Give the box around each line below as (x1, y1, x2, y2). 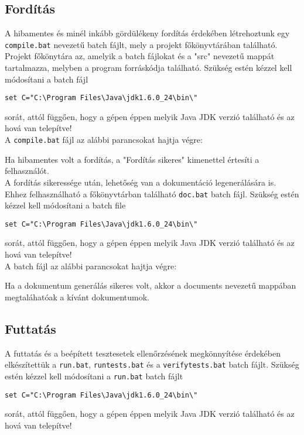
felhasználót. (5, 165, 49, 177)
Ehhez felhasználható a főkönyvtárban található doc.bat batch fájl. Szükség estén (5, 187, 299, 200)
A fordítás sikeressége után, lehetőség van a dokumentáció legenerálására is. (5, 176, 276, 188)
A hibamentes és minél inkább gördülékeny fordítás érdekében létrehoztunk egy (5, 27, 290, 39)
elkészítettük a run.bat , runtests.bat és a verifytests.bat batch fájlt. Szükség (5, 358, 299, 371)
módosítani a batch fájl (5, 73, 88, 85)
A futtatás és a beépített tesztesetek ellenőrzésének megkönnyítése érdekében (5, 347, 281, 359)
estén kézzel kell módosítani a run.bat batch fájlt (5, 369, 183, 382)
